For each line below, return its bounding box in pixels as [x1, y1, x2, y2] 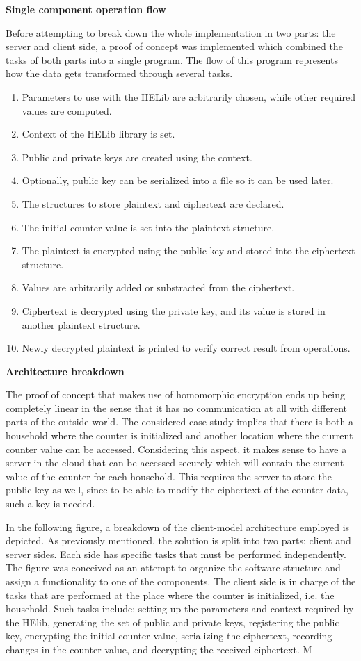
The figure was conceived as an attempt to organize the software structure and [6, 560, 341, 575]
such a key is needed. [6, 496, 95, 511]
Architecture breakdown [6, 364, 125, 378]
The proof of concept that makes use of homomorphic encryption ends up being [6, 387, 346, 402]
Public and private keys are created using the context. [22, 149, 252, 164]
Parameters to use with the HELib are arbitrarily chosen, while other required [22, 89, 355, 104]
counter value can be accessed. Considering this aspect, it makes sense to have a [6, 441, 347, 456]
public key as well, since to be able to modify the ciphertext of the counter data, [6, 482, 348, 497]
